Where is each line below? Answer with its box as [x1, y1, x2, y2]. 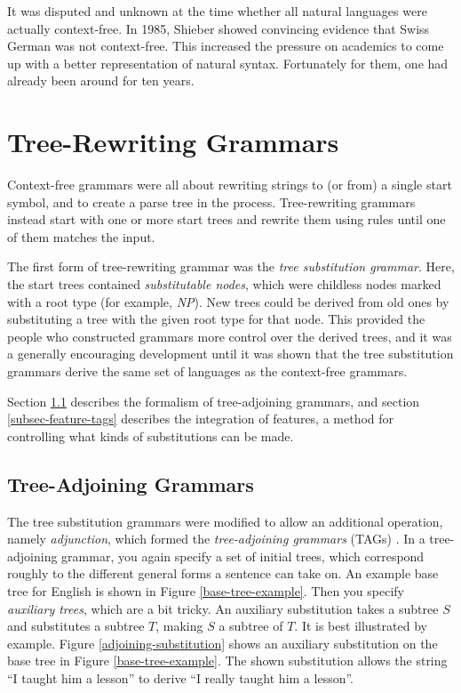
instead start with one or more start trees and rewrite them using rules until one [7, 210, 446, 229]
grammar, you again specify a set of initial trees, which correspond [61, 546, 425, 565]
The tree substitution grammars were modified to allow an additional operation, [7, 512, 443, 530]
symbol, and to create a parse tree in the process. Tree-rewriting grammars [7, 192, 416, 211]
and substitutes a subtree [7, 616, 145, 635]
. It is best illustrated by [294, 616, 427, 635]
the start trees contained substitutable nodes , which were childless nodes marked [7, 275, 441, 294]
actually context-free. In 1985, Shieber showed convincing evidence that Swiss [7, 19, 430, 37]
